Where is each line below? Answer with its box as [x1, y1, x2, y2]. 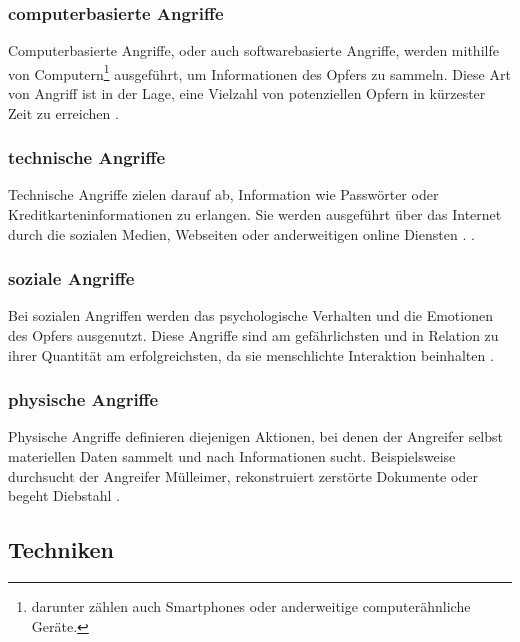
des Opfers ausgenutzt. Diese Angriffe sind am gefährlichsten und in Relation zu [8, 325, 499, 346]
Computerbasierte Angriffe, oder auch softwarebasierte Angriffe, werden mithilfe [8, 40, 499, 61]
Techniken [8, 534, 115, 565]
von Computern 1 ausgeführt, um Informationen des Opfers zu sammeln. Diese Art [8, 60, 511, 84]
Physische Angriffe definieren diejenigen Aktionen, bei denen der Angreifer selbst [8, 426, 503, 447]
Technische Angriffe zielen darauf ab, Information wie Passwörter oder [8, 184, 439, 205]
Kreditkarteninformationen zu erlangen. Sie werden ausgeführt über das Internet [8, 204, 502, 225]
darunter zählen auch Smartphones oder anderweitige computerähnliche [31, 596, 471, 617]
